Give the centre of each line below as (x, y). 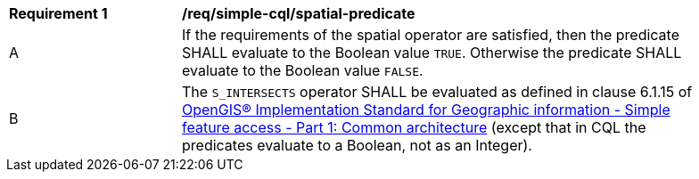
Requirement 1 (58, 13)
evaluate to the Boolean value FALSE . (303, 70)
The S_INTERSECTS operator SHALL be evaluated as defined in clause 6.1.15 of (437, 92)
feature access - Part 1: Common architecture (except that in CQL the (414, 127)
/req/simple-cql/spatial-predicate (299, 13)
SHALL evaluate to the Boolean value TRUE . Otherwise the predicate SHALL (432, 53)
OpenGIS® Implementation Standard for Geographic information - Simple (426, 110)
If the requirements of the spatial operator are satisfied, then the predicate (431, 35)
